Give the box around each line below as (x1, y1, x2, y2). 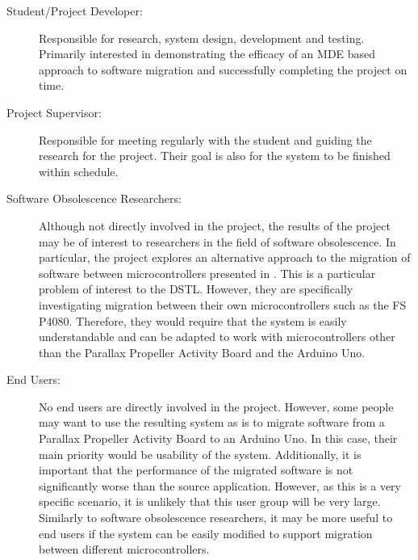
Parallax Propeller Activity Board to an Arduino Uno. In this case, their (39, 430, 398, 447)
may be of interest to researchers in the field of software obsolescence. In (39, 233, 396, 250)
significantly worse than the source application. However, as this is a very (39, 477, 401, 494)
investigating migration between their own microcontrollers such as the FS (39, 296, 407, 313)
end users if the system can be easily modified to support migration (39, 524, 373, 541)
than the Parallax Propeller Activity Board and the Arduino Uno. (39, 343, 366, 360)
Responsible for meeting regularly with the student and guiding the (39, 131, 372, 148)
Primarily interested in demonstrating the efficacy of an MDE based (39, 45, 376, 62)
